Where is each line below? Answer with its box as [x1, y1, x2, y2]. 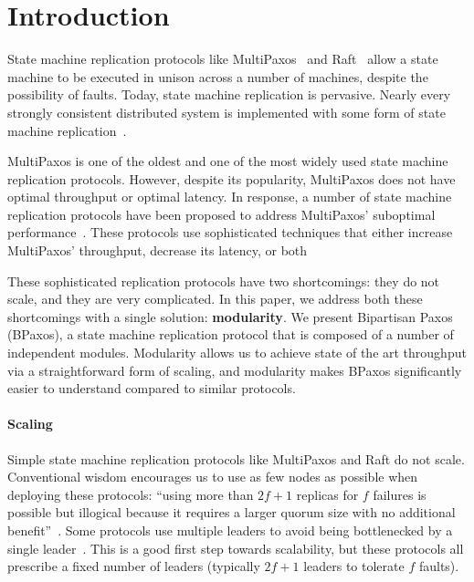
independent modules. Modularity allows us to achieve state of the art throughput [7, 343, 467, 362]
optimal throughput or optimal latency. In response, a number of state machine [7, 187, 452, 206]
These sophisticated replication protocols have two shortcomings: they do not [7, 271, 440, 290]
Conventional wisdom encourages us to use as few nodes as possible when [7, 467, 418, 486]
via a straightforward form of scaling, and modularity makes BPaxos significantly [7, 360, 462, 379]
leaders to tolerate [303, 556, 405, 576]
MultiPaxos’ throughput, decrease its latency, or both [7, 241, 308, 260]
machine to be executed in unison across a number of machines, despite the [7, 67, 428, 86]
